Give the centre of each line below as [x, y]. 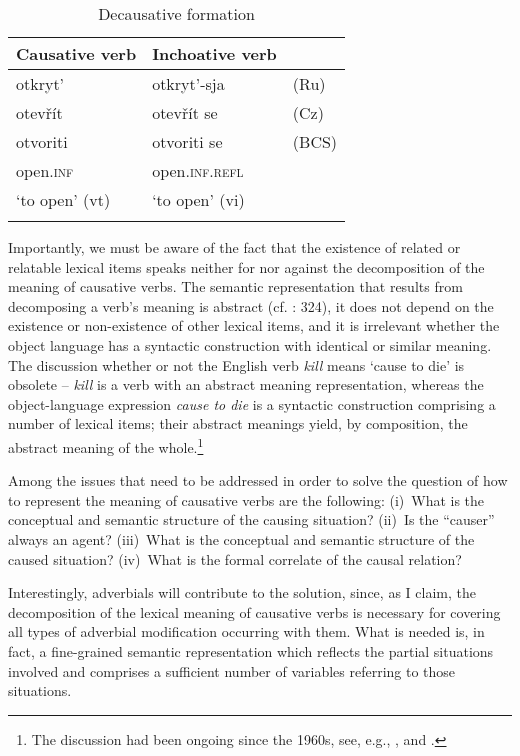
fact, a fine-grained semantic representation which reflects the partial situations [251, 650]
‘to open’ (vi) [198, 199]
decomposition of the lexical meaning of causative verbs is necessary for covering [254, 611]
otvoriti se [187, 141]
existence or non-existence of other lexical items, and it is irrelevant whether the [254, 325]
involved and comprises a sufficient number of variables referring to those [232, 670]
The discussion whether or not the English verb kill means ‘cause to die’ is [236, 364]
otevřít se [185, 112]
